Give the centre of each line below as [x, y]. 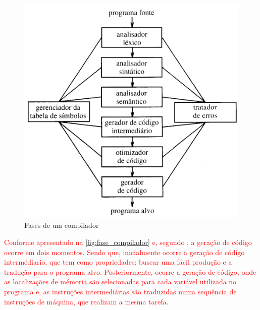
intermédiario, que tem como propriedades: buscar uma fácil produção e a [118, 262]
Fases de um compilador [62, 225]
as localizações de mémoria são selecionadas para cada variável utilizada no [120, 282]
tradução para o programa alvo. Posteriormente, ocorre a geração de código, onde [130, 271]
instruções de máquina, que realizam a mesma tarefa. [86, 301]
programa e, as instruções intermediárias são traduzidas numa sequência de [120, 292]
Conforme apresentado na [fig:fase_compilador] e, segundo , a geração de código [128, 242]
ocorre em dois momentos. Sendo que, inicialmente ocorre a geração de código [124, 252]
